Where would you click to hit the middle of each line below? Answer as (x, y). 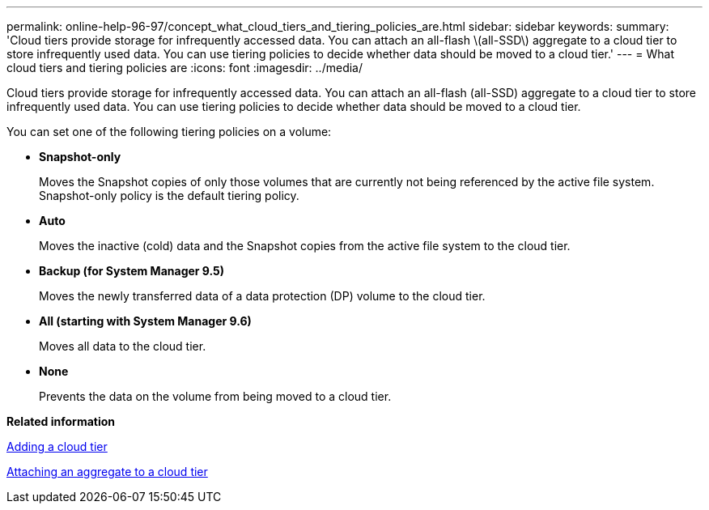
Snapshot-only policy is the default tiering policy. (169, 195)
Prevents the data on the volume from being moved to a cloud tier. (215, 396)
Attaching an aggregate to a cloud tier (107, 472)
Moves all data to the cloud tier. (123, 346)
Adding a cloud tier (57, 446)
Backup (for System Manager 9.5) (132, 271)
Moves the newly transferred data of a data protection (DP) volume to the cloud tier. (262, 296)
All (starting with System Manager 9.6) (145, 321)
